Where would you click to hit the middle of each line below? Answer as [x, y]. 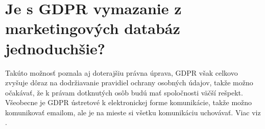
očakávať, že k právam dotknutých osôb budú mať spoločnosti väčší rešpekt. [124, 92]
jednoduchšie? [55, 48]
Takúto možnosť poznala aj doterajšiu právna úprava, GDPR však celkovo [122, 72]
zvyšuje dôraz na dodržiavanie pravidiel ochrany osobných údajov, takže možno [129, 83]
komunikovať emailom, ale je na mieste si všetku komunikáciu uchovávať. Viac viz [133, 112]
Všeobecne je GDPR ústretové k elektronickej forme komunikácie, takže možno [129, 102]
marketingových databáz [93, 28]
